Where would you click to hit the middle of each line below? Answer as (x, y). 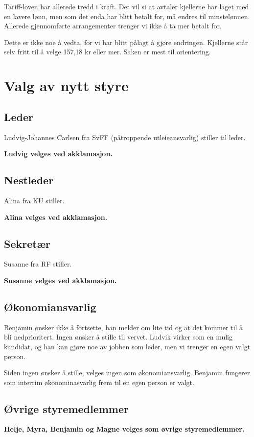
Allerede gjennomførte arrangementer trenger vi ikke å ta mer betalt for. (113, 26)
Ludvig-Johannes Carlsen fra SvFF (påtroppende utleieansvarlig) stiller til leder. (125, 137)
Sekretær (27, 243)
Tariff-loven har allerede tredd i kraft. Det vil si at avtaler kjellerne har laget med (127, 6)
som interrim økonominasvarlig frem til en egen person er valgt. (99, 382)
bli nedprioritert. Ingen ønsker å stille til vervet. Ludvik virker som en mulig (118, 337)
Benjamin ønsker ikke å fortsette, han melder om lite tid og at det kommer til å (124, 327)
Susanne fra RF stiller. (38, 264)
